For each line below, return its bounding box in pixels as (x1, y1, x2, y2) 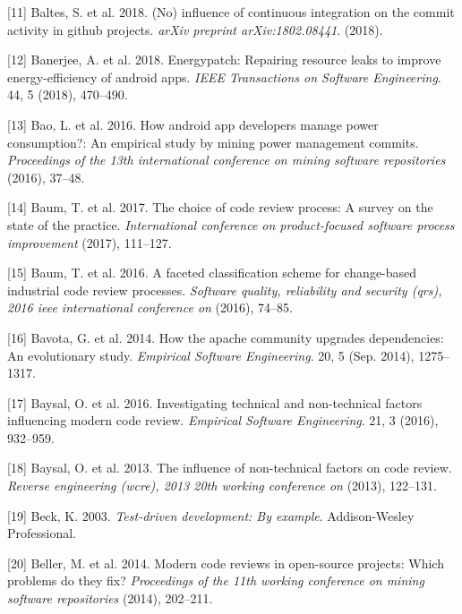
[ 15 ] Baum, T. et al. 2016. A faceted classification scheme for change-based (7, 263, 417, 282)
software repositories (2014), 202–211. (7, 589, 213, 608)
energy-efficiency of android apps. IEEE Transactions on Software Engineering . (7, 67, 441, 86)
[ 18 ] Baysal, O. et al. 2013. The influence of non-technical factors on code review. (7, 458, 452, 477)
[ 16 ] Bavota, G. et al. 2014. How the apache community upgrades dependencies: (7, 328, 444, 346)
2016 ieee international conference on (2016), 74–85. (7, 298, 293, 317)
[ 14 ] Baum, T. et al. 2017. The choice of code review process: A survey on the (7, 198, 433, 217)
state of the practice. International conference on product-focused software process (7, 215, 455, 234)
